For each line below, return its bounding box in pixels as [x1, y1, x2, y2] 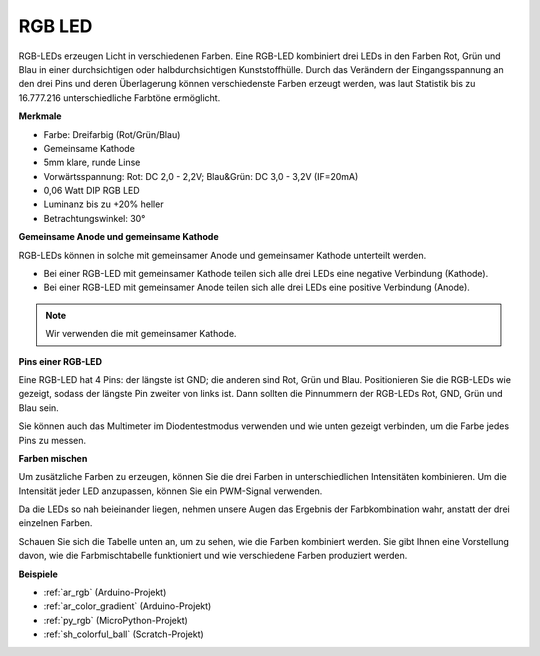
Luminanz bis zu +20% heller [43, 198, 164, 210]
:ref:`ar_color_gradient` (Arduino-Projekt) [43, 600, 212, 612]
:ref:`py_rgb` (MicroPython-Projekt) [43, 614, 189, 626]
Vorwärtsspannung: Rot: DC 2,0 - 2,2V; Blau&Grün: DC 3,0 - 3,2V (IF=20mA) [43, 170, 359, 182]
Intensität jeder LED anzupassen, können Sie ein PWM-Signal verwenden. [18, 485, 323, 497]
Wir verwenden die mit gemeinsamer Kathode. [45, 328, 237, 340]
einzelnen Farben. [18, 517, 93, 529]
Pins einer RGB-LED [18, 355, 102, 367]
